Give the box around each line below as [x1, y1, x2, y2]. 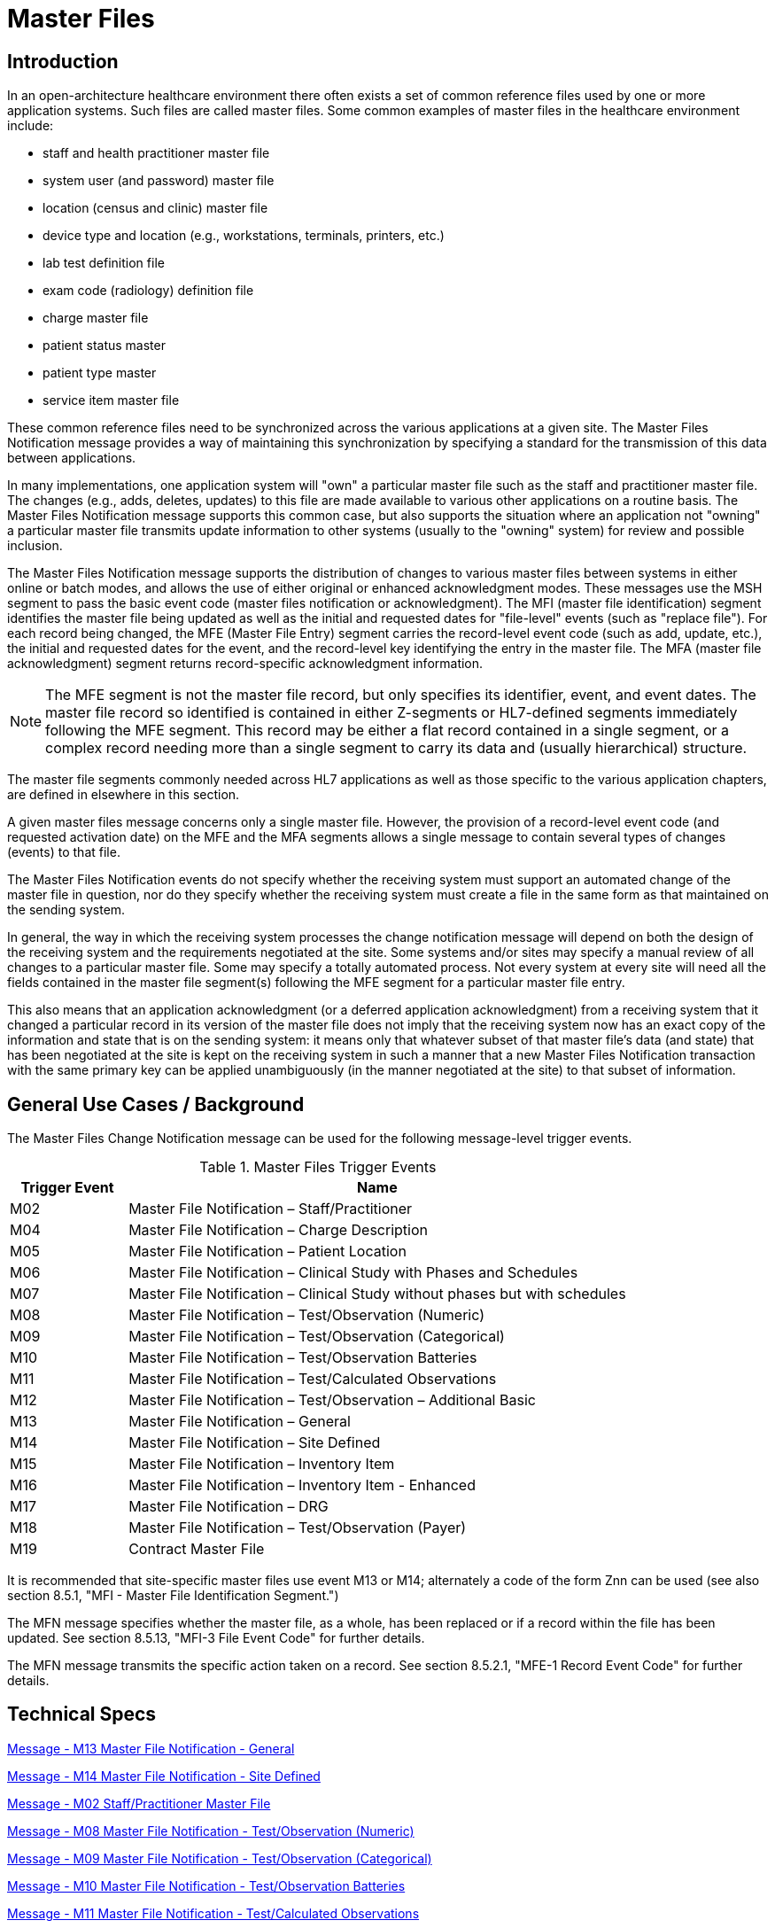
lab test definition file [43, 255, 165, 271]
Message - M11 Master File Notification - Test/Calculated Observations [7, 1905, 420, 1921]
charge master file [43, 310, 149, 326]
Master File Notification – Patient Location [128, 1242, 407, 1261]
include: [7, 118, 54, 134]
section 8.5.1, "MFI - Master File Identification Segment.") [7, 1588, 339, 1604]
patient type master [43, 365, 157, 381]
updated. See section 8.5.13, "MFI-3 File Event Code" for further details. [7, 1630, 425, 1646]
